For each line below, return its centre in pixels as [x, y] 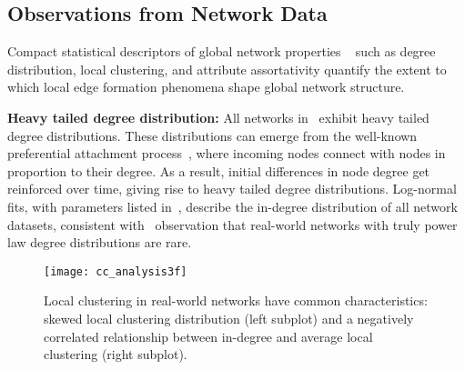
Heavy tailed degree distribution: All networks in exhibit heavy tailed [218, 117]
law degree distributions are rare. [100, 242]
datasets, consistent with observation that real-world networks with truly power [232, 224]
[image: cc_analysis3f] [116, 271]
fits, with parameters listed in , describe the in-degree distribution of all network [232, 206]
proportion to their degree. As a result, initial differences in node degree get [219, 170]
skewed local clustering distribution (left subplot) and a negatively [229, 318]
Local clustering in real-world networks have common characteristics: [236, 300]
